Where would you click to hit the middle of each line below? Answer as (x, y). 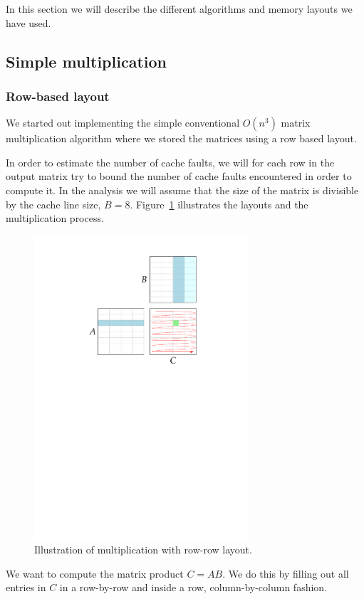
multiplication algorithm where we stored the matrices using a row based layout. (181, 138)
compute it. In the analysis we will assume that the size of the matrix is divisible (182, 190)
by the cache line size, (53, 204)
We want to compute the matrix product (95, 573)
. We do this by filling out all (286, 573)
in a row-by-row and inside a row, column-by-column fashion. (193, 587)
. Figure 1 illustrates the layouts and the (219, 204)
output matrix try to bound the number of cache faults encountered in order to (179, 176)
